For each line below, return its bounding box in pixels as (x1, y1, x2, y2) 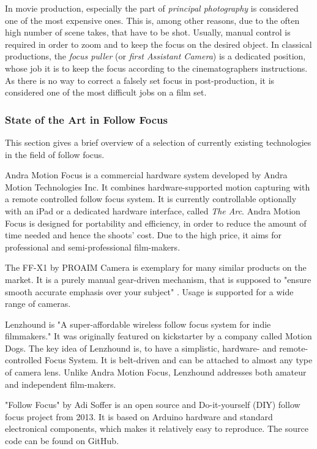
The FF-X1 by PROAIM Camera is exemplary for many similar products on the (5, 261, 307, 274)
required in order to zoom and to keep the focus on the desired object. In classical (5, 37, 312, 50)
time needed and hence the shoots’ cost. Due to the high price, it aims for (5, 228, 282, 241)
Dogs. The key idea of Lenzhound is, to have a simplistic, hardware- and (5, 341, 277, 354)
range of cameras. (5, 297, 71, 310)
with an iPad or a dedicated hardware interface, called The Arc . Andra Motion (5, 204, 300, 217)
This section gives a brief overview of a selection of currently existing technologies (5, 135, 311, 148)
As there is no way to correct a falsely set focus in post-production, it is (5, 74, 275, 86)
